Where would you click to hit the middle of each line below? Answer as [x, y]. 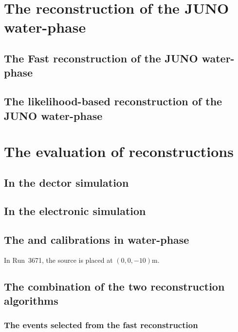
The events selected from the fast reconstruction [101, 324]
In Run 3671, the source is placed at [58, 260]
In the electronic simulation [75, 211]
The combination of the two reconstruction [114, 286]
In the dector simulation [66, 182]
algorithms [31, 301]
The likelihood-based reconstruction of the [113, 101]
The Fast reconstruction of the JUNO [101, 58]
